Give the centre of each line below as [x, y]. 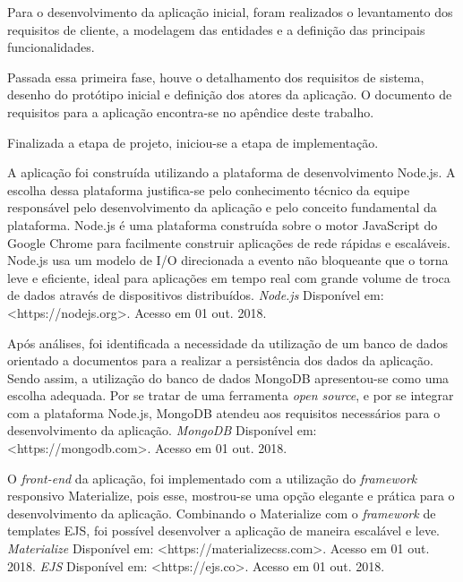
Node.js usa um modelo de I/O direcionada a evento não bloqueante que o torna [228, 260]
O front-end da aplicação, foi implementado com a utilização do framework [212, 478]
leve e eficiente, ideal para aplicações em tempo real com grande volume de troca [229, 277]
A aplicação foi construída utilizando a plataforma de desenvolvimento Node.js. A [231, 172]
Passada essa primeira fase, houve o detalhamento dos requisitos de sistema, [216, 77]
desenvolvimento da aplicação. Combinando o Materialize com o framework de [222, 513]
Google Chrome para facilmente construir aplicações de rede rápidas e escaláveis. [229, 242]
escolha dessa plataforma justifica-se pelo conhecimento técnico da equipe [209, 189]
